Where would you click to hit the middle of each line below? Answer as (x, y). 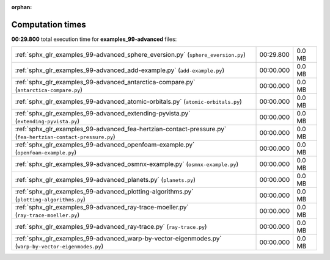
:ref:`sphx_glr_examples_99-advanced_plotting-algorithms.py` (104, 192)
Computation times (49, 24)
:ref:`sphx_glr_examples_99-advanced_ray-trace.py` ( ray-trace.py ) (111, 227)
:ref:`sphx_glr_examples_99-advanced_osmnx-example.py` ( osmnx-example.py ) (127, 164)
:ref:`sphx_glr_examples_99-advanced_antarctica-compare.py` (105, 82)
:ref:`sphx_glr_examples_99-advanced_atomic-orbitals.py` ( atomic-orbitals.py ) (129, 102)
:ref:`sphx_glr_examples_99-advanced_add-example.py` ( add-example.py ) (120, 70)
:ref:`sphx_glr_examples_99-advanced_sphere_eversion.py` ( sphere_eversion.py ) (130, 55)
